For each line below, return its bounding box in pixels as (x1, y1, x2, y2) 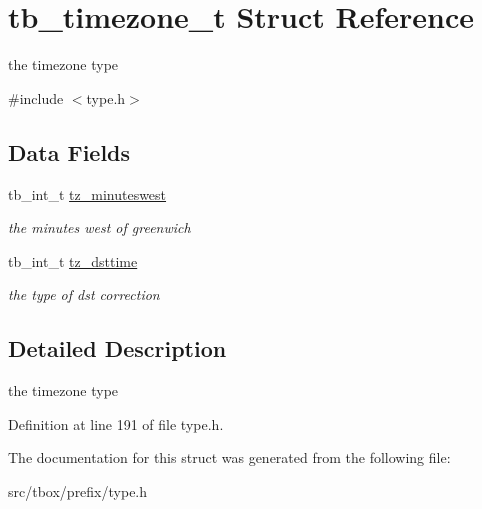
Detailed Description (8, 333, 227, 364)
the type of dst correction (8, 284, 160, 305)
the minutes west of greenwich (8, 217, 191, 238)
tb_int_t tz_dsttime (8, 250, 138, 271)
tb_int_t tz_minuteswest (8, 183, 167, 204)
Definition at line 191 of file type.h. (8, 413, 224, 434)
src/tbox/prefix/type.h (8, 480, 148, 501)
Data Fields (8, 136, 131, 167)
